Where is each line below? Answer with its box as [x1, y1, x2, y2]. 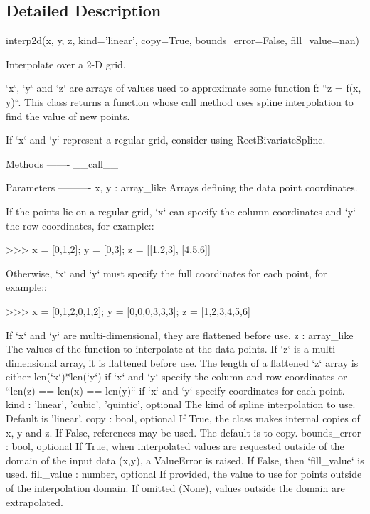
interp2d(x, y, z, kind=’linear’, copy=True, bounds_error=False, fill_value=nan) [6, 33, 359, 48]
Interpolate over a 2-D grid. [6, 56, 126, 71]
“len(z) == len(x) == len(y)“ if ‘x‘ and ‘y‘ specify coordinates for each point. [6, 382, 345, 397]
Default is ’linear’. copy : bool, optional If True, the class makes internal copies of [6, 411, 360, 426]
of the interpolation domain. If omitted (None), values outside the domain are [6, 481, 345, 496]
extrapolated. [6, 494, 63, 509]
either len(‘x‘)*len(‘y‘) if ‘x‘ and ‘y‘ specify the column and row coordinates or [6, 369, 347, 384]
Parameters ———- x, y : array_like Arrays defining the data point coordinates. [6, 180, 358, 195]
